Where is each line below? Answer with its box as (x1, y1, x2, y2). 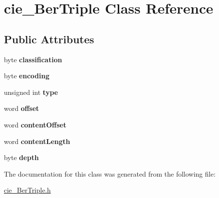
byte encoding (4, 71, 50, 81)
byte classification (4, 54, 62, 64)
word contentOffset (4, 119, 67, 129)
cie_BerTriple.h (4, 185, 51, 195)
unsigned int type (4, 87, 58, 97)
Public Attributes (4, 31, 94, 46)
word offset (4, 103, 39, 113)
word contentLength (4, 136, 71, 146)
